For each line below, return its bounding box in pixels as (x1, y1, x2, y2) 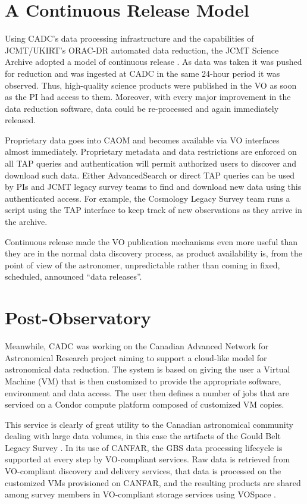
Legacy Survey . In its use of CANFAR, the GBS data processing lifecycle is (5, 441, 283, 453)
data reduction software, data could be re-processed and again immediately (5, 102, 279, 114)
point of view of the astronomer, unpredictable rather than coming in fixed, (5, 258, 280, 271)
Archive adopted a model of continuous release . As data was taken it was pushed (5, 55, 302, 68)
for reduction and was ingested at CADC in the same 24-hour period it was (5, 67, 280, 79)
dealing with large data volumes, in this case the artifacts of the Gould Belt (5, 430, 281, 442)
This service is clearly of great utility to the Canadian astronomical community (5, 418, 294, 430)
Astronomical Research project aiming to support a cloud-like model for (5, 351, 267, 364)
